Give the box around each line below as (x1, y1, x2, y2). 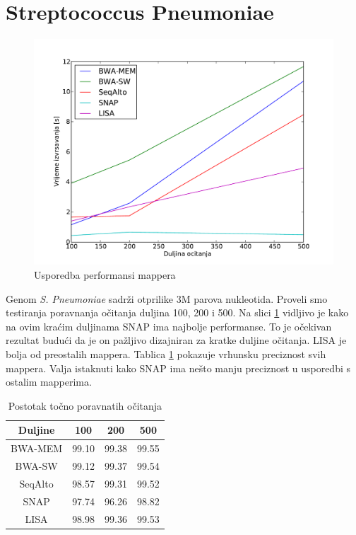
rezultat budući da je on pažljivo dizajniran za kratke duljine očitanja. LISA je (6, 333, 347, 347)
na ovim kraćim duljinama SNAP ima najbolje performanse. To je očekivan (6, 318, 332, 333)
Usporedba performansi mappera (34, 267, 176, 282)
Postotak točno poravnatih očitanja (8, 398, 162, 413)
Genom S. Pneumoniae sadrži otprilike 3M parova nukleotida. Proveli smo (6, 291, 328, 306)
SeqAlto (19, 476, 54, 490)
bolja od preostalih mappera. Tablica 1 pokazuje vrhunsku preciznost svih (6, 346, 326, 361)
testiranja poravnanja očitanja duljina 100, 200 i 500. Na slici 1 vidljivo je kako (6, 305, 349, 320)
